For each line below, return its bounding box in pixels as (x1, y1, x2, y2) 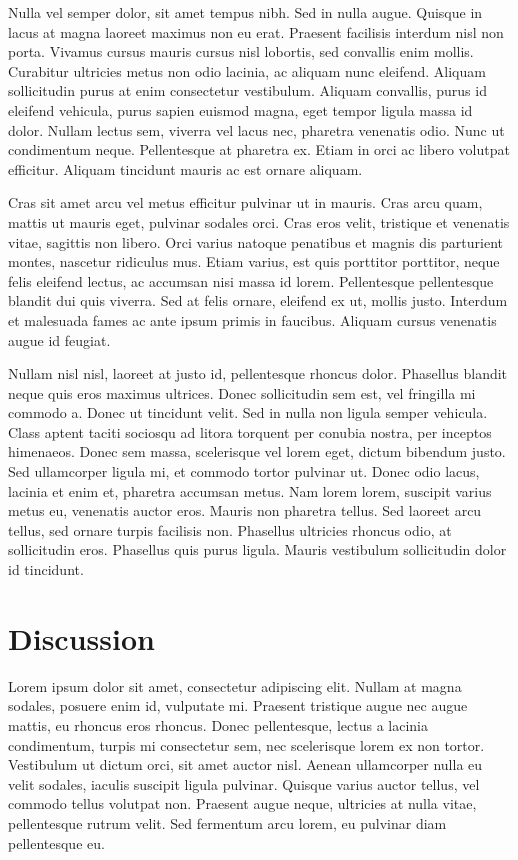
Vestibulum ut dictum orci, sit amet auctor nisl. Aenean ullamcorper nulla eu (8, 754, 483, 775)
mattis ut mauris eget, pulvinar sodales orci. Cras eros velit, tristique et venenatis (8, 211, 510, 232)
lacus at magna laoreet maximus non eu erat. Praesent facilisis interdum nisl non (8, 21, 504, 42)
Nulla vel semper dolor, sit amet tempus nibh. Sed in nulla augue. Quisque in (8, 2, 483, 22)
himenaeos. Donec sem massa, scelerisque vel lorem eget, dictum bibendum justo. (8, 441, 506, 462)
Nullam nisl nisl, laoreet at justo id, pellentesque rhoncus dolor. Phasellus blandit (8, 363, 508, 384)
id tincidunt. (8, 559, 84, 580)
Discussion (8, 617, 155, 658)
